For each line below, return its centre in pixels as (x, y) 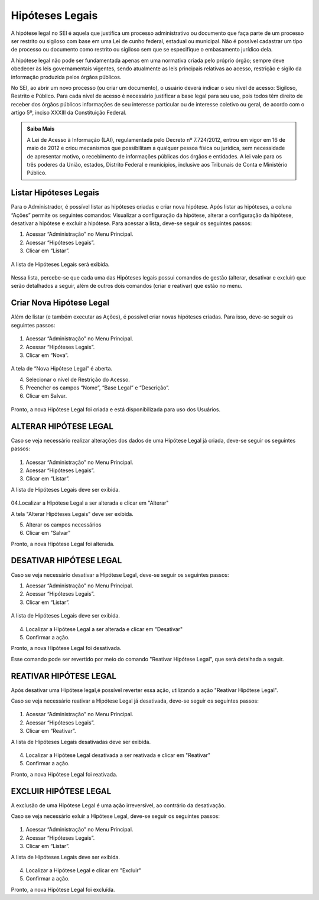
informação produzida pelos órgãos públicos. (66, 77)
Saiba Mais (41, 129)
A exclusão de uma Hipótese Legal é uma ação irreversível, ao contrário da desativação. (118, 805)
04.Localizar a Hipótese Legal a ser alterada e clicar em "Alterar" (90, 503)
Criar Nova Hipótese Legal (60, 303)
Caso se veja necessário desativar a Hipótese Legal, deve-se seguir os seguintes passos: (120, 575)
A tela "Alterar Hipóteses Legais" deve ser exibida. (72, 514)
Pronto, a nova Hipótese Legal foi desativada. (66, 648)
